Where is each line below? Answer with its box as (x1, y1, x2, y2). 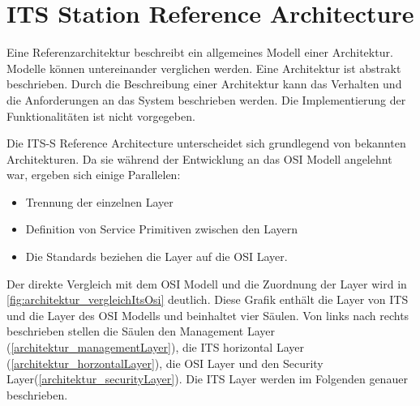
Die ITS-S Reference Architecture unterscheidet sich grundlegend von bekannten (6, 135, 406, 152)
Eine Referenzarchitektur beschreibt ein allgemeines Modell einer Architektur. (6, 44, 393, 61)
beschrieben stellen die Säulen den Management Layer (6, 323, 275, 340)
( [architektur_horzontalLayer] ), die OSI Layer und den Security (6, 354, 324, 371)
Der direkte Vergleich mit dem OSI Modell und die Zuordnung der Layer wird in (6, 275, 407, 292)
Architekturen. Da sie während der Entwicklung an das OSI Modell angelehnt (6, 150, 392, 167)
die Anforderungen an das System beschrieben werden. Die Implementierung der (6, 91, 406, 108)
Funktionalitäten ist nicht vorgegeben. (6, 107, 195, 124)
